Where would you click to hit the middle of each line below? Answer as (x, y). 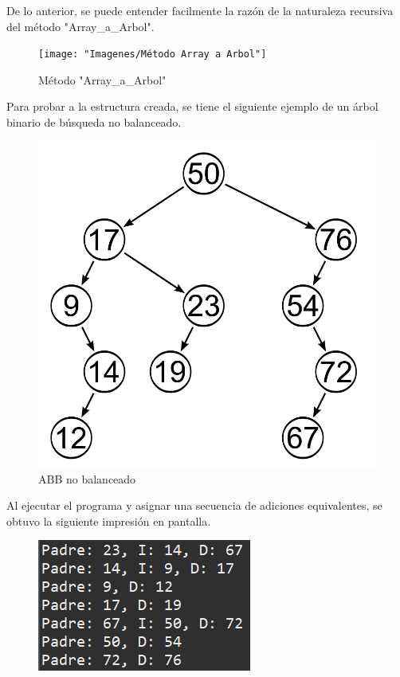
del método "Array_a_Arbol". (80, 26)
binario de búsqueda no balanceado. (94, 122)
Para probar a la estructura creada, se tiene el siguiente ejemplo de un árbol (192, 106)
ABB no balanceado (87, 478)
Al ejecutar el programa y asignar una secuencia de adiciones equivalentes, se (194, 505)
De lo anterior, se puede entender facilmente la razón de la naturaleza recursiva (200, 10)
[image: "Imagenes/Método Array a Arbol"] (153, 55)
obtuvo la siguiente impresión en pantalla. (109, 520)
